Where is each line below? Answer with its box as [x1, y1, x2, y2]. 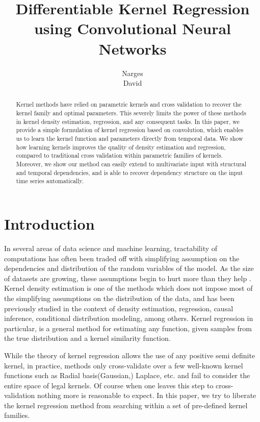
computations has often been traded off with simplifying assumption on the [4, 253, 240, 263]
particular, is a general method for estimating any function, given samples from [4, 322, 252, 333]
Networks [98, 38, 167, 59]
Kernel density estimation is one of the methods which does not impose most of [4, 283, 253, 293]
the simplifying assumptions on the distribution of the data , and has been [4, 292, 235, 303]
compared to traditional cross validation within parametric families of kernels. [16, 151, 223, 160]
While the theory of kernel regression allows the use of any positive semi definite [4, 350, 255, 360]
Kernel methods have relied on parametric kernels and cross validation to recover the [16, 100, 242, 109]
